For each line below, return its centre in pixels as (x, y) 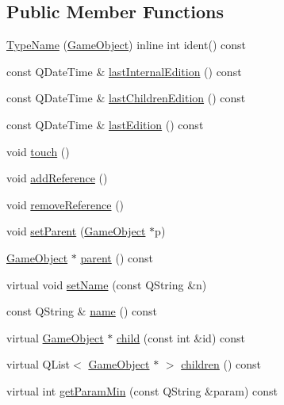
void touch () (38, 151)
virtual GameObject (55, 337)
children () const (221, 364)
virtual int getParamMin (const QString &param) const (142, 390)
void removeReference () (65, 204)
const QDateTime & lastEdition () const (105, 124)
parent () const (117, 257)
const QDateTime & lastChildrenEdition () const (126, 98)
